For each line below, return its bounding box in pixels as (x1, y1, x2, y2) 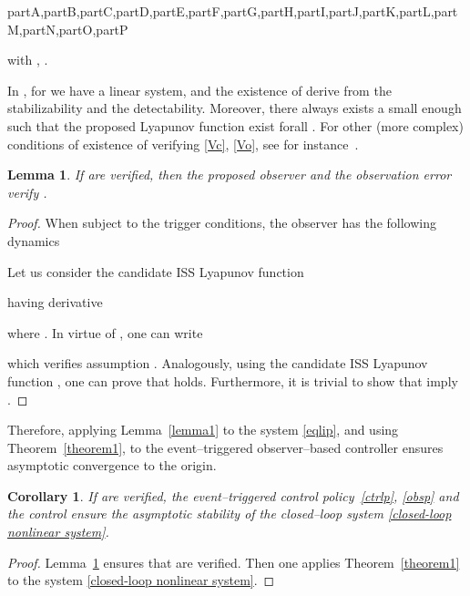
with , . (7, 50, 48, 69)
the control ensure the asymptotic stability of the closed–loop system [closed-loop (7, 504, 452, 523)
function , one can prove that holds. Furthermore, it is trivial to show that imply (7, 371, 458, 390)
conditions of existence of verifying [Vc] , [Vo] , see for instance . (7, 134, 359, 153)
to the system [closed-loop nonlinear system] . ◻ (7, 570, 275, 590)
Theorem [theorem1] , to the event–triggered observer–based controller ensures (7, 437, 444, 457)
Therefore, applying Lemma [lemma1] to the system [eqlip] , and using (7, 420, 399, 439)
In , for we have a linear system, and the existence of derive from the (7, 80, 392, 99)
